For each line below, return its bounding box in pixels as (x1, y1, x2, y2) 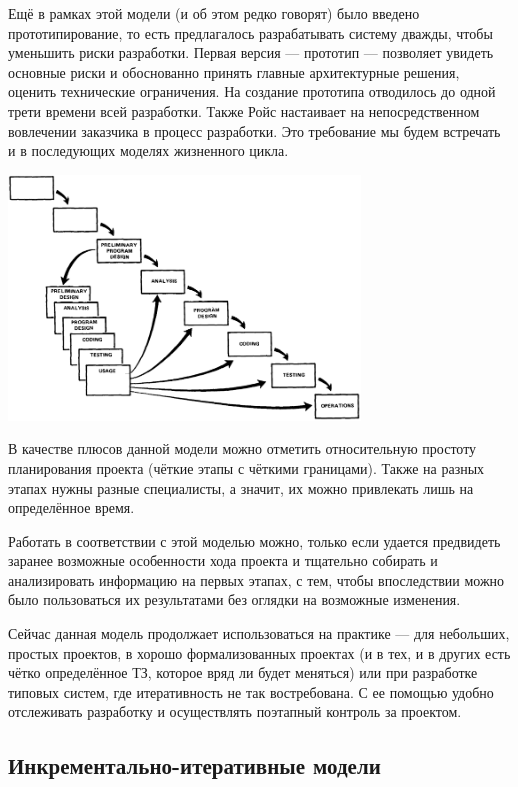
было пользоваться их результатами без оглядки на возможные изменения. (8, 589, 461, 610)
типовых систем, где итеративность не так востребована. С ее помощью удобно (8, 681, 494, 702)
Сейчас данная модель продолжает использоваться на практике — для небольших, (8, 623, 510, 644)
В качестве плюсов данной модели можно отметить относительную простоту (8, 438, 477, 459)
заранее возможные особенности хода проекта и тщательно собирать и (8, 550, 438, 571)
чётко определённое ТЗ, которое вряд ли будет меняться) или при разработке (8, 662, 478, 683)
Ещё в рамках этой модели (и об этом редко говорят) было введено (8, 3, 420, 23)
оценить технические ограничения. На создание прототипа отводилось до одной (8, 81, 496, 102)
